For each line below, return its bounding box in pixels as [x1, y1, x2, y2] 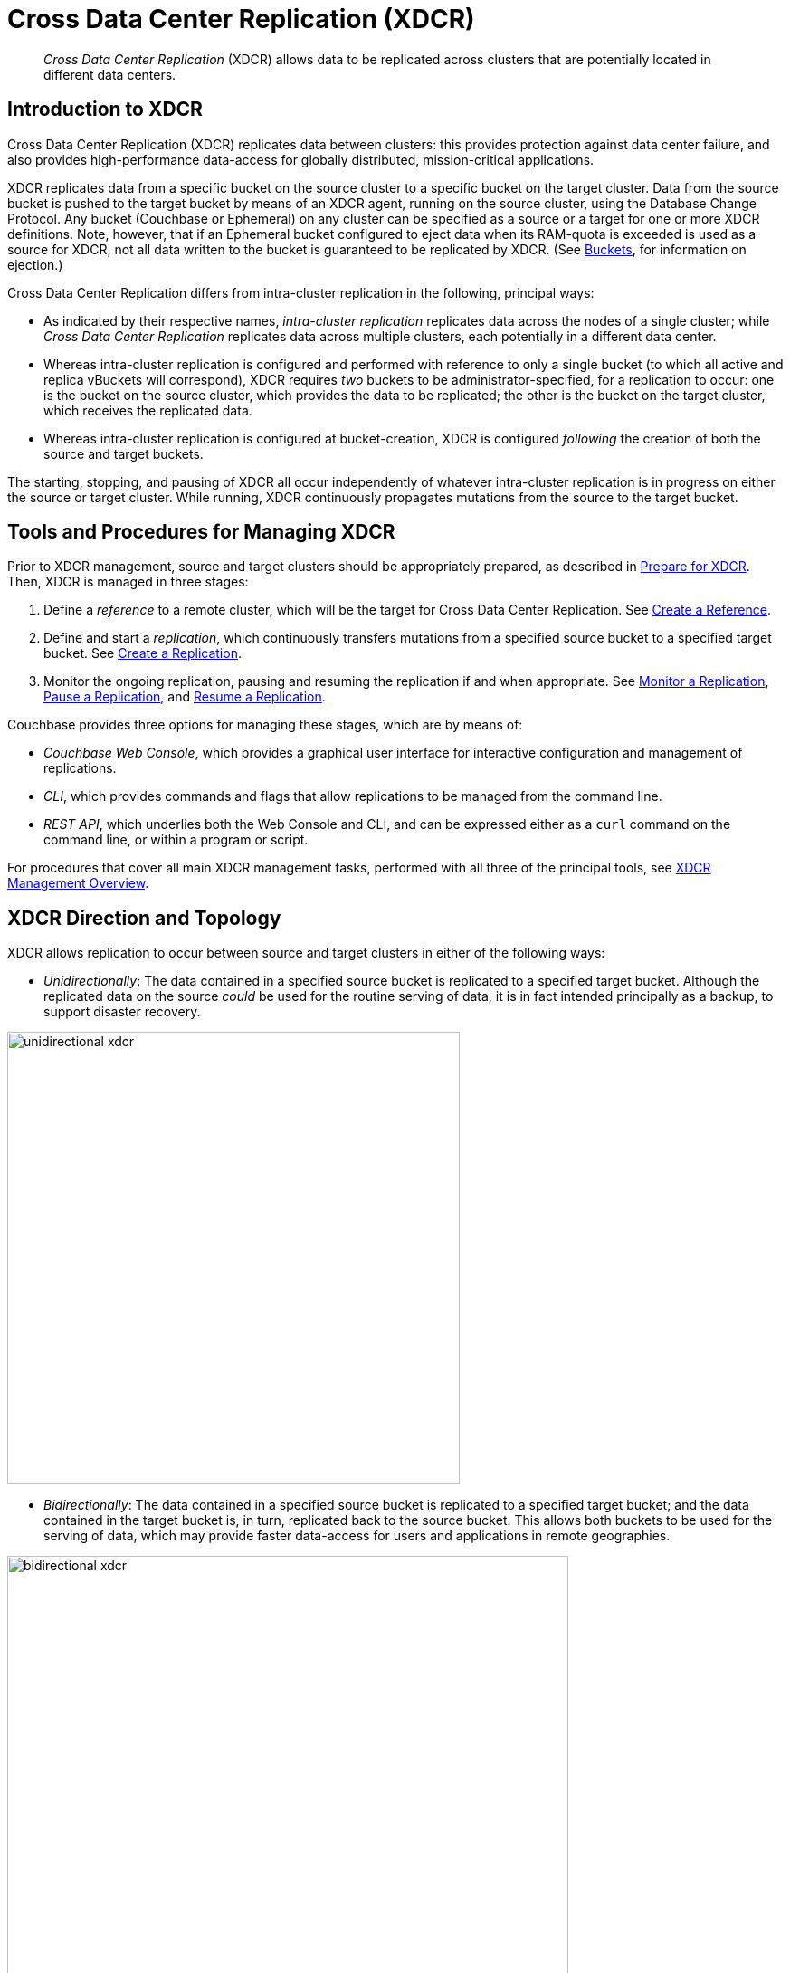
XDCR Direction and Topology [7, 906, 281, 929]
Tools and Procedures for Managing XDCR [7, 520, 395, 544]
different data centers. [43, 66, 176, 82]
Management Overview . [7, 875, 149, 891]
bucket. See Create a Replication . [43, 645, 242, 662]
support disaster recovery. [43, 1004, 201, 1020]
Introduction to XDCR [7, 98, 203, 121]
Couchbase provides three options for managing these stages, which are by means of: [7, 717, 523, 733]
